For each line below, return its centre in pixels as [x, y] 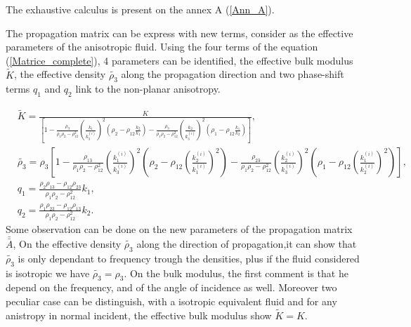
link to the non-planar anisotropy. [148, 89]
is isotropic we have [48, 273]
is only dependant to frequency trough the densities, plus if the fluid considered [189, 258]
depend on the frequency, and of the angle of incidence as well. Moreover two [171, 287]
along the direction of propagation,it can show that [247, 244]
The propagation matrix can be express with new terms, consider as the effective [180, 33]
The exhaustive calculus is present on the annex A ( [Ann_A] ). [140, 9]
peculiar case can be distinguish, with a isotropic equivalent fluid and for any [171, 301]
